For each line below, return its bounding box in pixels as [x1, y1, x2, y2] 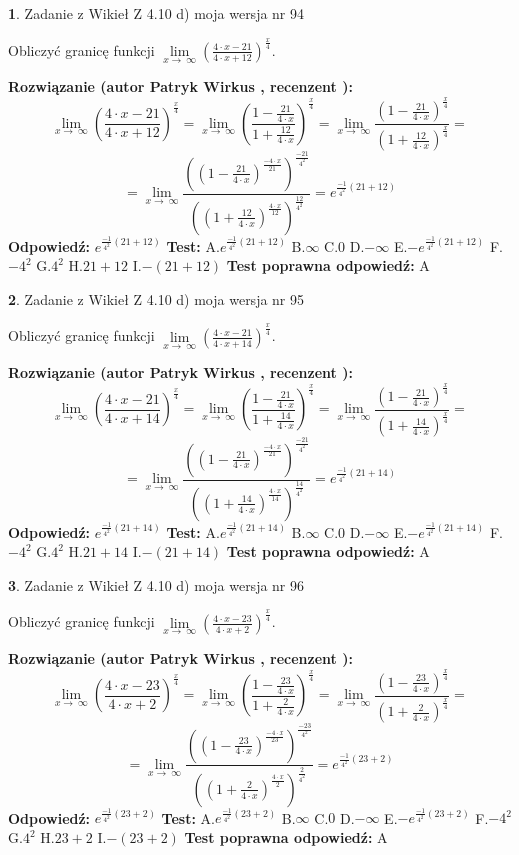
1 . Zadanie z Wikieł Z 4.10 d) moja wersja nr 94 [8, 3, 305, 23]
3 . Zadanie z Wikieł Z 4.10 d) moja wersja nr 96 [8, 574, 305, 595]
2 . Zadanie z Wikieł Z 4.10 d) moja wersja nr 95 [8, 288, 305, 309]
